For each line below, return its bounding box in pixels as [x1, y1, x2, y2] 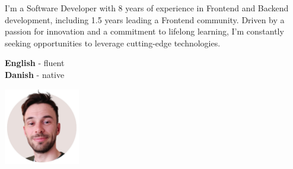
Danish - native [5, 68, 65, 80]
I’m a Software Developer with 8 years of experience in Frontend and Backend [5, 2, 289, 14]
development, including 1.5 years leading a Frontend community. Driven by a [5, 13, 285, 26]
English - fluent [5, 57, 65, 69]
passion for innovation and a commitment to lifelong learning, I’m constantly [5, 25, 284, 37]
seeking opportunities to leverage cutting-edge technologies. [5, 36, 221, 49]
